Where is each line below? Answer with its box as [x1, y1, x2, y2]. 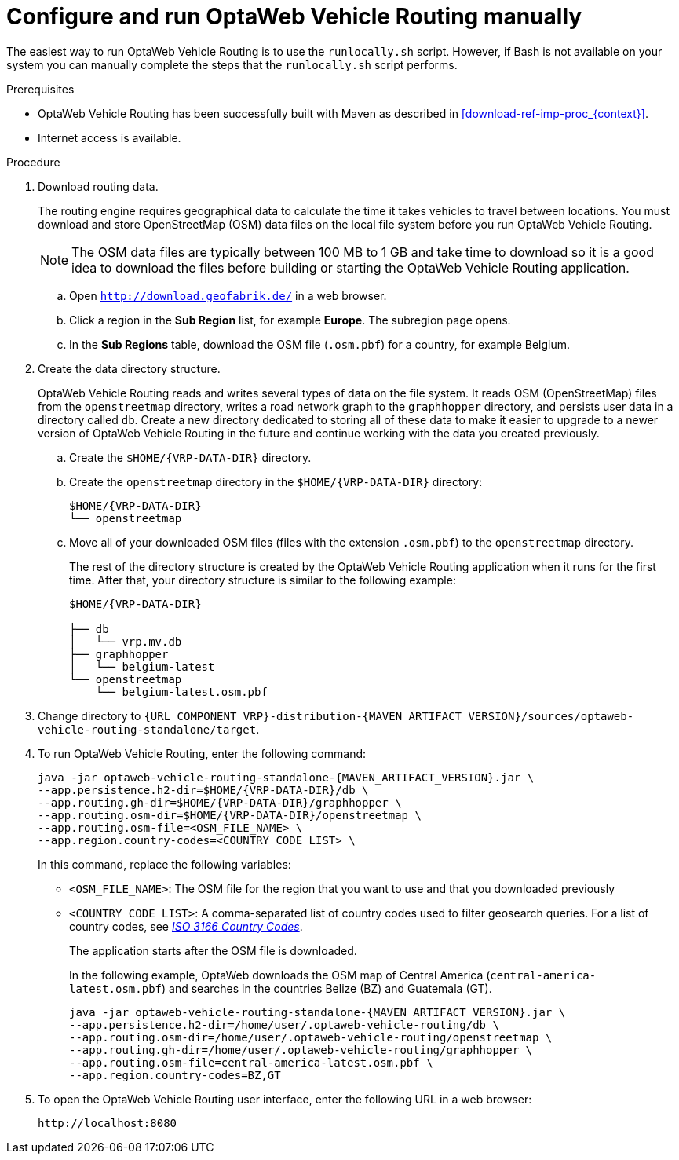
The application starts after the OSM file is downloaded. [69, 943, 357, 957]
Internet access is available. [38, 130, 181, 145]
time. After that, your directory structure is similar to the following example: [69, 573, 456, 587]
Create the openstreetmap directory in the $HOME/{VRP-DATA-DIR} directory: [69, 474, 483, 489]
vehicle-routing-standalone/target [38, 723, 257, 736]
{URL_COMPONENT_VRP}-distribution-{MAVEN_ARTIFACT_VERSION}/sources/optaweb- [144, 709, 634, 723]
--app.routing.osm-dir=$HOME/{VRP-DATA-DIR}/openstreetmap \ [38, 808, 422, 822]
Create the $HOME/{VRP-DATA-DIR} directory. [69, 450, 312, 464]
